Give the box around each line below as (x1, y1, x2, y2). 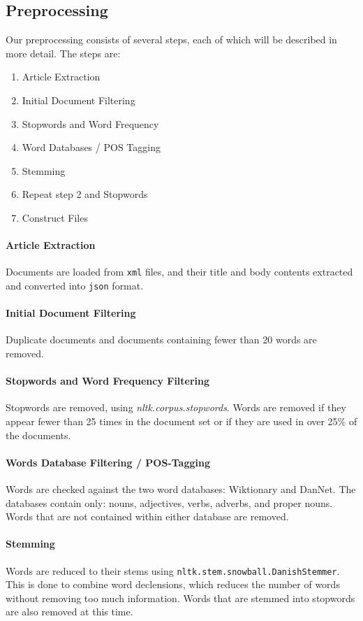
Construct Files (22, 210, 88, 224)
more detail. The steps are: (6, 45, 121, 60)
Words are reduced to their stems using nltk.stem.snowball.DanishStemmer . (6, 563, 340, 578)
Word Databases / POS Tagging (22, 140, 161, 155)
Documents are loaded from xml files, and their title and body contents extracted (6, 264, 353, 279)
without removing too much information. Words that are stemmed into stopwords (6, 590, 355, 605)
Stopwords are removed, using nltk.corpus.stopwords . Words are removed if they (6, 400, 346, 415)
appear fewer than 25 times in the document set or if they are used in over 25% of (6, 414, 357, 429)
